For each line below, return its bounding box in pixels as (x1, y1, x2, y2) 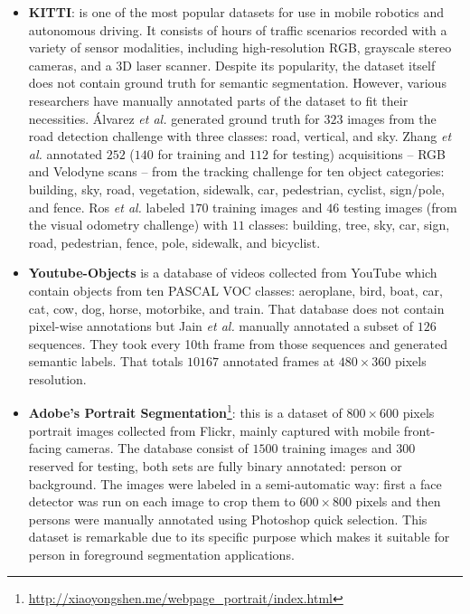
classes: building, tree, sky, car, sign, (249, 215, 450, 234)
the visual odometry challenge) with (28, 215, 229, 234)
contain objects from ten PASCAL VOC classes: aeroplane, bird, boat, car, (28, 280, 443, 299)
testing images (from (343, 197, 457, 216)
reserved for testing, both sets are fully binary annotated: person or (28, 456, 402, 475)
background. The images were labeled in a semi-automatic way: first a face (28, 474, 442, 493)
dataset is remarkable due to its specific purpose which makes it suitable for (28, 527, 450, 546)
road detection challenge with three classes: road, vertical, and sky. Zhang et (28, 127, 452, 146)
